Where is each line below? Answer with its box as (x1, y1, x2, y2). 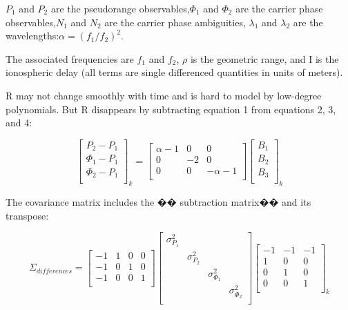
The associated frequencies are (6, 51, 134, 66)
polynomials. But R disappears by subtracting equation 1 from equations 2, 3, (6, 101, 336, 116)
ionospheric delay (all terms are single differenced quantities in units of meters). (6, 65, 343, 79)
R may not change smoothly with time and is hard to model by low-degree (6, 88, 322, 102)
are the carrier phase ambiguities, (104, 14, 246, 29)
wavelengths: (6, 28, 59, 43)
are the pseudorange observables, (50, 1, 190, 15)
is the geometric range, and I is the (190, 51, 339, 66)
